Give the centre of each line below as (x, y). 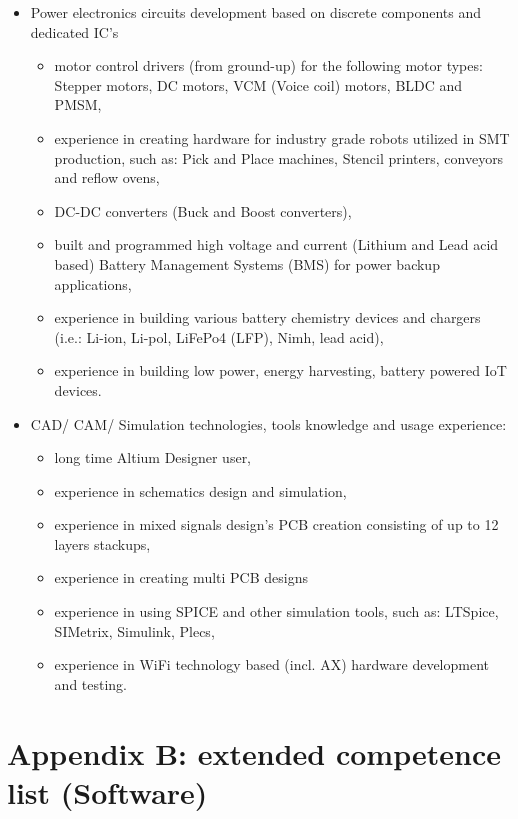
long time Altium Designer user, (153, 457)
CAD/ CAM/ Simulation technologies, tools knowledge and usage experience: (268, 423)
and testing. (91, 683)
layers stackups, (102, 543)
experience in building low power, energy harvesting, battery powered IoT (280, 370)
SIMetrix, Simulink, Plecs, (134, 630)
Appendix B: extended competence (254, 752)
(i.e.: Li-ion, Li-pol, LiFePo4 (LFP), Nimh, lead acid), (219, 336)
